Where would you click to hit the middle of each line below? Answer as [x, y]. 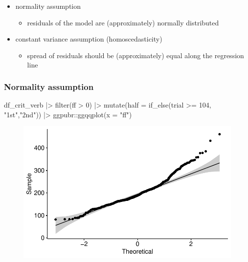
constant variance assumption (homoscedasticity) [89, 39]
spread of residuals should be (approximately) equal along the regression [135, 55]
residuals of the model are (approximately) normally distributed [123, 22]
